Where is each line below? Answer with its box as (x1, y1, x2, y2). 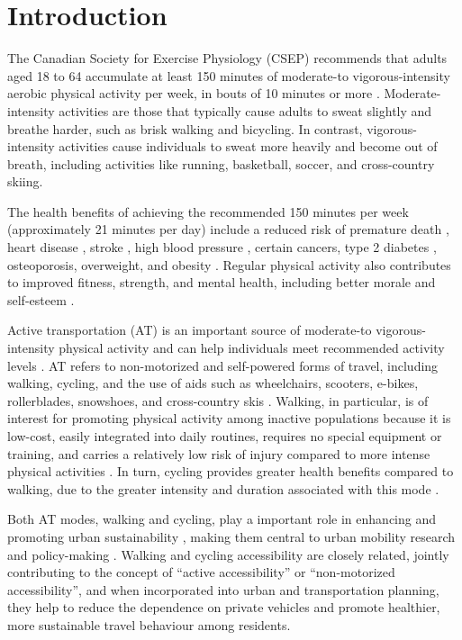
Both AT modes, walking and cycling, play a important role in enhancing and (7, 509, 436, 528)
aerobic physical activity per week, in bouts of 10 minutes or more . (7, 84, 380, 103)
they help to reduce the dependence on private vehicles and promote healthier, (7, 598, 440, 617)
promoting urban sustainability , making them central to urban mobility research (7, 527, 456, 545)
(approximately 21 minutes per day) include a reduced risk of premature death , (7, 220, 449, 239)
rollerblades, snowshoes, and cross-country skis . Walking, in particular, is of (7, 391, 429, 410)
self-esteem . (7, 290, 75, 309)
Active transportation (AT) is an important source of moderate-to (7, 320, 372, 339)
